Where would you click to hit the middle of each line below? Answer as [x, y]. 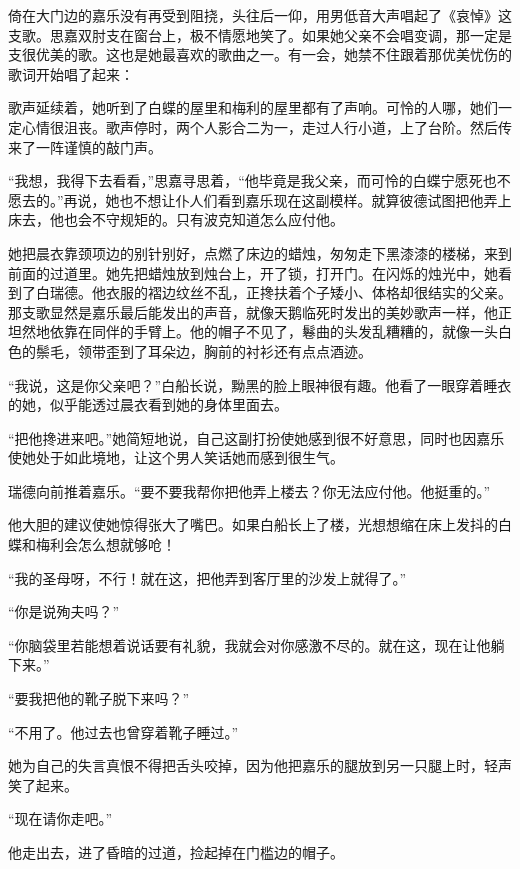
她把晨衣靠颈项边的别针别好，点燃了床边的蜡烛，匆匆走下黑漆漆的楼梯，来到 [260, 252]
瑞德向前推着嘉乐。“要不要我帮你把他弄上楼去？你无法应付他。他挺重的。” [249, 490]
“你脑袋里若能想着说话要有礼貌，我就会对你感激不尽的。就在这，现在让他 [249, 644]
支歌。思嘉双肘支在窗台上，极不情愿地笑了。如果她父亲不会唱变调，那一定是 [260, 34]
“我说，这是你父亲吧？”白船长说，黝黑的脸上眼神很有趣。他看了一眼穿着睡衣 [260, 384]
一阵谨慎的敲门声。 [98, 146]
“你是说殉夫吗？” [64, 611]
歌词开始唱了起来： [71, 73]
